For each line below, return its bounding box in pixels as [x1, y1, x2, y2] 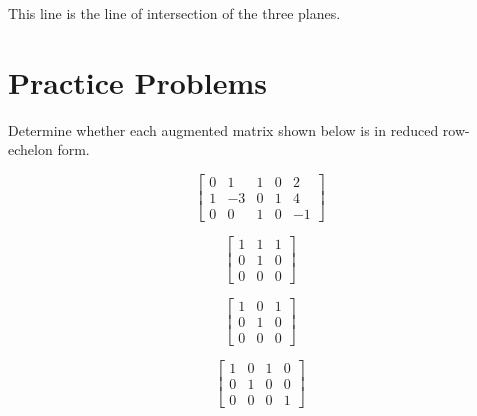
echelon [8, 139, 53, 160]
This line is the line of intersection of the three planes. [8, 3, 341, 23]
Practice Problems [8, 61, 267, 102]
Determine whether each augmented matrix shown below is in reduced [8, 119, 439, 140]
